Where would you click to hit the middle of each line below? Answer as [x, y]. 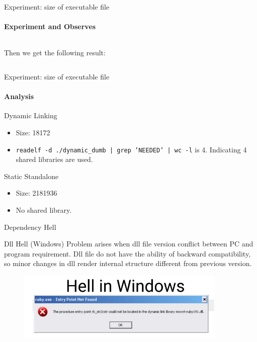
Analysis [19, 96]
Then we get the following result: [55, 53]
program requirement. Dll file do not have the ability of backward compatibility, [127, 253]
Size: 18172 [33, 132]
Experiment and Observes [50, 26]
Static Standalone [31, 176]
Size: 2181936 [36, 193]
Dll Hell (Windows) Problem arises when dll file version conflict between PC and [129, 244]
